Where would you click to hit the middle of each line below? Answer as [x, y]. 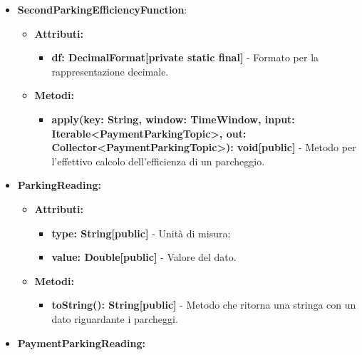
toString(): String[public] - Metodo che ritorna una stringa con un [204, 305]
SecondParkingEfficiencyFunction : [102, 9]
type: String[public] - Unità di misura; [141, 233]
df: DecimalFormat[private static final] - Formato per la [185, 57]
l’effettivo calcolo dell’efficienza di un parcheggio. [158, 161]
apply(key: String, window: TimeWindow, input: [173, 119]
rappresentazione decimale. [110, 71]
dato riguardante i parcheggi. [115, 318]
